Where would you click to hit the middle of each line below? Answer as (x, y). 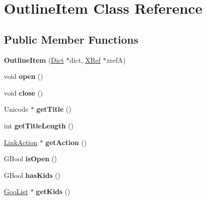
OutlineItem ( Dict (34, 60)
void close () (24, 92)
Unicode (16, 109)
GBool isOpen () (31, 159)
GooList (16, 191)
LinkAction (21, 142)
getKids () (53, 191)
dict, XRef (85, 60)
